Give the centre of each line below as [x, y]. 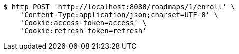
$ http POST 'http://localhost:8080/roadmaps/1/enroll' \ [119, 7]
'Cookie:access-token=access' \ [83, 23]
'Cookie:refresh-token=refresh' [83, 31]
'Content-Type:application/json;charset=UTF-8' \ [119, 15]
